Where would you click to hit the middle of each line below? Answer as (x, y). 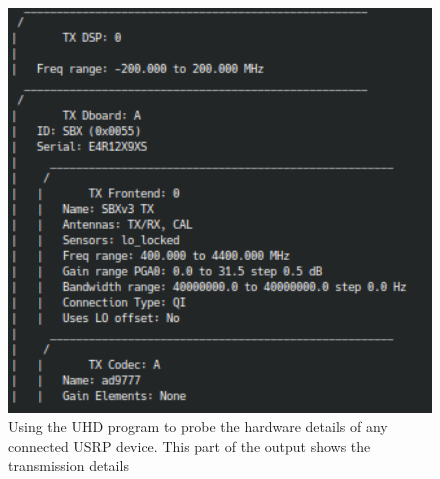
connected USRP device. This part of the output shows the (189, 445)
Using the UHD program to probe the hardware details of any (198, 426)
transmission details (68, 465)
